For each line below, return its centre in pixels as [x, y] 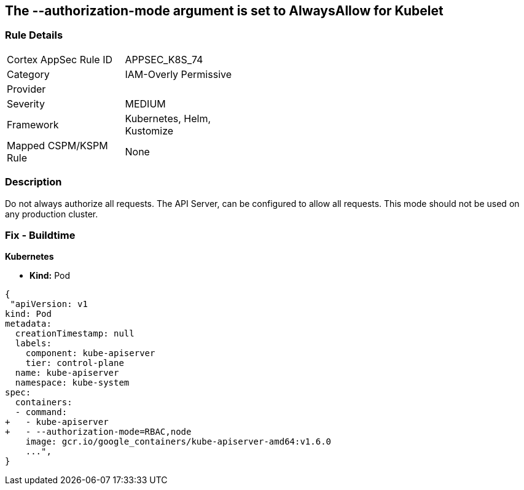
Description [33, 182]
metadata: [28, 324]
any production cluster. [52, 214]
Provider [26, 89]
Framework [33, 124]
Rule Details [34, 35]
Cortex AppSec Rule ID [60, 59]
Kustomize [149, 130]
